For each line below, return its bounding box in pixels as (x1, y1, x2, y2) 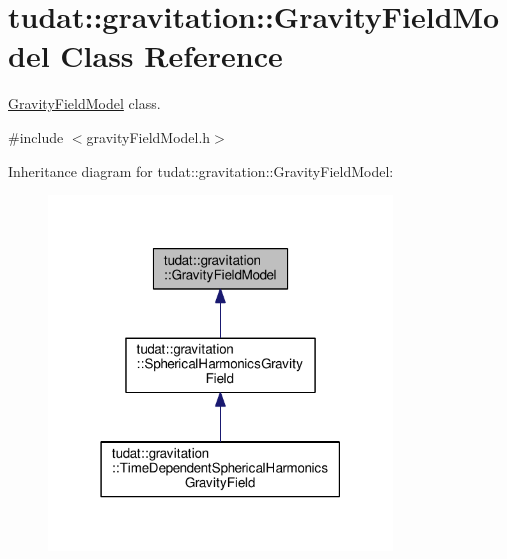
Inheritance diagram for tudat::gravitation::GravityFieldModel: (8, 160, 394, 181)
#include (8, 126, 64, 147)
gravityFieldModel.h (86, 126, 211, 147)
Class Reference (60, 35, 283, 76)
